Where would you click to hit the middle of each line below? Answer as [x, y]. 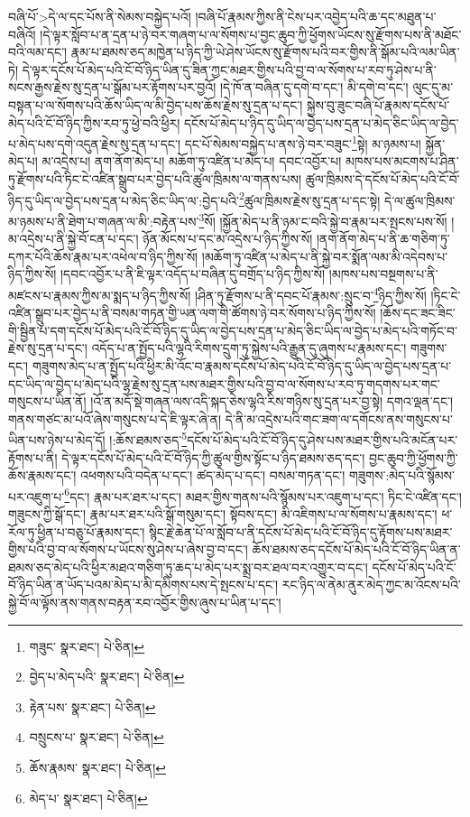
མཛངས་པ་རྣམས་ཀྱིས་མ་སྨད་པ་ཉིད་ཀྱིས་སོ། [100, 295]
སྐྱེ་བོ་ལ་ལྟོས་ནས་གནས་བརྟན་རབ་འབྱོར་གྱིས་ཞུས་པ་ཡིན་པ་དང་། [145, 602]
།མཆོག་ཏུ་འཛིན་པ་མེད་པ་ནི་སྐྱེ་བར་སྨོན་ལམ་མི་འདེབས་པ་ [325, 256]
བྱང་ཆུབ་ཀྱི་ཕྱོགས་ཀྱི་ [413, 457]
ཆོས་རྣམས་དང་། [42, 475]
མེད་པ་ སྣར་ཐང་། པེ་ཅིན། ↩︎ [88, 798]
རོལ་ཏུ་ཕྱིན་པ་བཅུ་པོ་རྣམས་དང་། [77, 531]
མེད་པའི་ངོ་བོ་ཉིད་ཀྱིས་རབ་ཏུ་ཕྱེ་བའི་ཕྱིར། [94, 122]
